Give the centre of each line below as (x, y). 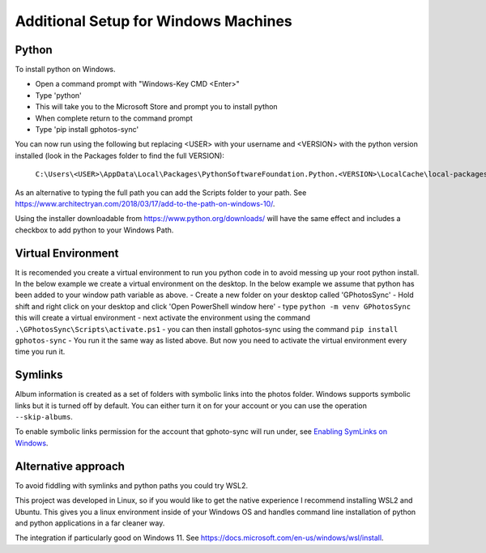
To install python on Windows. (66, 70)
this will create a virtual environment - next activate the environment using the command (163, 318)
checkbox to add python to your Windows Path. (94, 230)
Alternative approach (70, 466)
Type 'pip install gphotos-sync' (87, 130)
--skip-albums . (44, 417)
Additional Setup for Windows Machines (154, 21)
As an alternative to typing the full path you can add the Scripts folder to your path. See (161, 192)
